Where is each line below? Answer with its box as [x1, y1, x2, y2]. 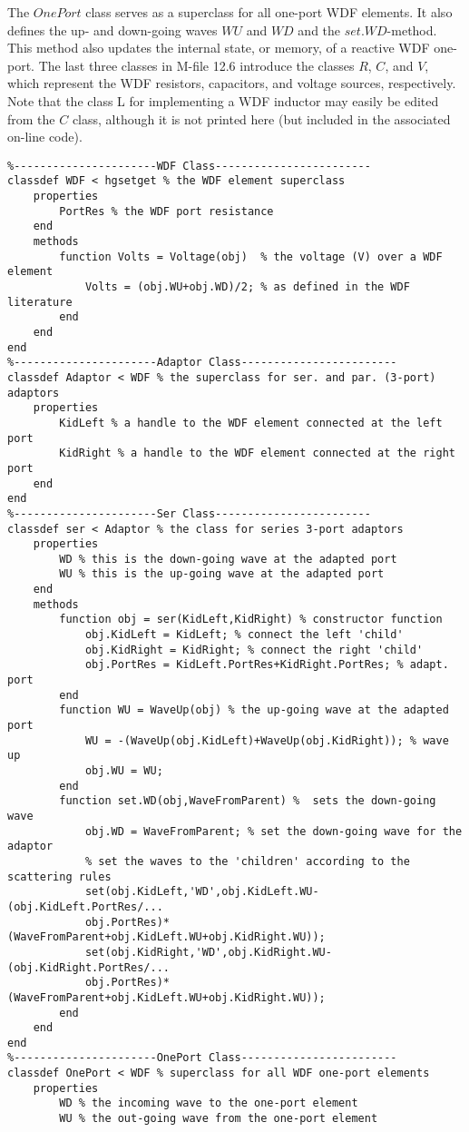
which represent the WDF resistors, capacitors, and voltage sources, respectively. [7, 74, 456, 93]
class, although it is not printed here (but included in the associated [72, 109, 451, 128]
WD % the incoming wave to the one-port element [59, 1097, 358, 1110]
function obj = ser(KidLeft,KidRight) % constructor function [59, 613, 443, 626]
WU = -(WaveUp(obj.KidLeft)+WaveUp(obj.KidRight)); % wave [84, 733, 449, 747]
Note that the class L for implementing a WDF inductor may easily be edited [7, 91, 439, 110]
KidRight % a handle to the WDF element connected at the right [59, 447, 455, 460]
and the [298, 20, 341, 39]
